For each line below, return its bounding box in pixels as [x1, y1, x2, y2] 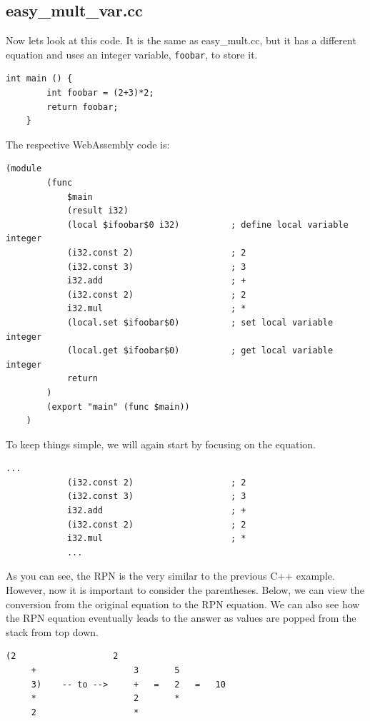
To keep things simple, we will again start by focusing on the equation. [6, 436, 316, 451]
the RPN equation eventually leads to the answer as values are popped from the [6, 610, 356, 625]
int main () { [6, 74, 73, 84]
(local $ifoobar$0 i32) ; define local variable [66, 219, 349, 230]
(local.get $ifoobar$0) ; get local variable [66, 346, 334, 356]
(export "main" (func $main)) [46, 401, 190, 412]
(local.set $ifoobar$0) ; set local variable [66, 317, 334, 328]
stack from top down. [6, 624, 99, 639]
